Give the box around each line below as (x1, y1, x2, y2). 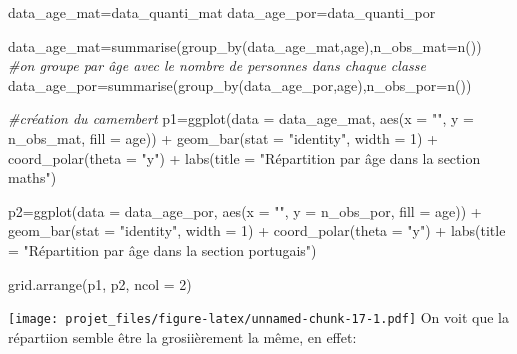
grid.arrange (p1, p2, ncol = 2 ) (8, 273, 192, 294)
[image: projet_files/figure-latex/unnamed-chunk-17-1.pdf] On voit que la (8, 307, 510, 328)
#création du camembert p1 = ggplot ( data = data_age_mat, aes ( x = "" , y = (8, 108, 474, 129)
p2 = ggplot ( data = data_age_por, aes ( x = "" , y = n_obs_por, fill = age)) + (8, 200, 482, 221)
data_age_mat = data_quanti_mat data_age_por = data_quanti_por (8, 2, 436, 22)
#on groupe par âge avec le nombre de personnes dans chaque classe (8, 55, 426, 76)
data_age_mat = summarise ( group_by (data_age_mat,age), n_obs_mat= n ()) (8, 35, 482, 56)
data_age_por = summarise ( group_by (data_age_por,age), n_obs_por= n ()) (8, 74, 472, 95)
